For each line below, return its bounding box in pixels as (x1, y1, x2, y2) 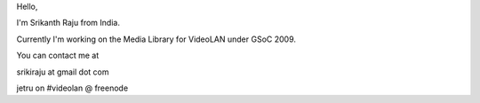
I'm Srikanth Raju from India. (16, 18, 120, 28)
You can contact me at (16, 50, 100, 61)
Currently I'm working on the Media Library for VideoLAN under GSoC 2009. (16, 34, 297, 44)
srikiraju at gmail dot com (16, 67, 109, 77)
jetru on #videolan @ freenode (16, 83, 129, 93)
